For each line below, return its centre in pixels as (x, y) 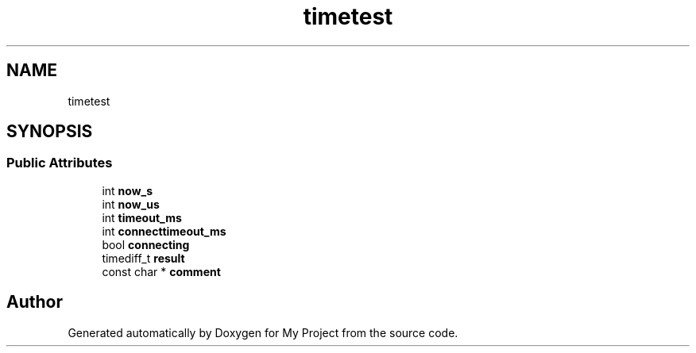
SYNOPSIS (50, 132)
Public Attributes (60, 163)
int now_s (128, 190)
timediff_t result (143, 258)
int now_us (131, 204)
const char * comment (161, 271)
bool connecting (146, 244)
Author (35, 302)
